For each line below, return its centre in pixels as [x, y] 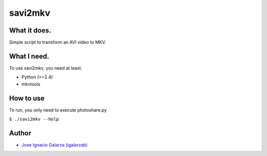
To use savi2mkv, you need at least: [46, 68]
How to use [27, 98]
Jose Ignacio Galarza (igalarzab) [55, 145]
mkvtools [31, 84]
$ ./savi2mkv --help [34, 119]
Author [20, 133]
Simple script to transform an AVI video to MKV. [58, 42]
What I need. [29, 56]
